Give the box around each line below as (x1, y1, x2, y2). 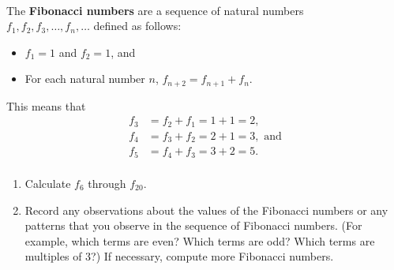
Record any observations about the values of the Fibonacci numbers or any (24, 201, 388, 218)
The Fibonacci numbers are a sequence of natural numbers (6, 2, 304, 18)
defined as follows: (93, 17, 182, 34)
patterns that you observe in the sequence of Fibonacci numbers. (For (24, 217, 362, 234)
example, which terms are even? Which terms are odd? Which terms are (24, 232, 375, 249)
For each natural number (24, 70, 145, 87)
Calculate (24, 174, 71, 191)
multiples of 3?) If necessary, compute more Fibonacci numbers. (24, 248, 334, 264)
